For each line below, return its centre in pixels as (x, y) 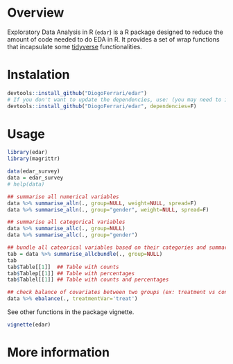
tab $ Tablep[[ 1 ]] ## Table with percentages (71, 273)
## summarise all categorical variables (67, 222)
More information (58, 353)
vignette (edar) (29, 325)
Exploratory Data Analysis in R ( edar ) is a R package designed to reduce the (115, 32)
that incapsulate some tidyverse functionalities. (75, 46)
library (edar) (28, 153)
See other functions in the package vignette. (71, 312)
